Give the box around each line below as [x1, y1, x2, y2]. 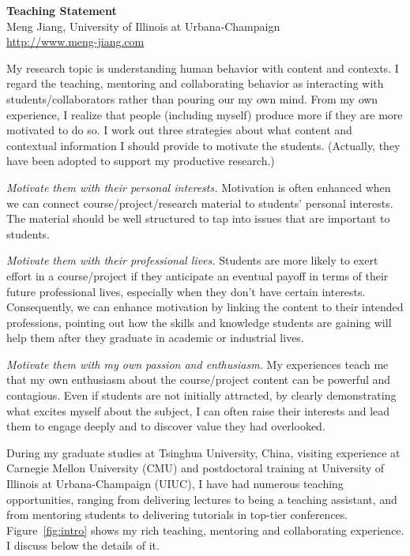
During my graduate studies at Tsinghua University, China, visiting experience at [6, 444, 401, 460]
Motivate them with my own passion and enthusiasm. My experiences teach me [6, 355, 389, 372]
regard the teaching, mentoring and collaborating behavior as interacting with [6, 75, 384, 92]
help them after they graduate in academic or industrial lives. [6, 329, 304, 346]
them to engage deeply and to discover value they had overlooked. [6, 418, 325, 434]
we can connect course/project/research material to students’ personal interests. [6, 194, 393, 211]
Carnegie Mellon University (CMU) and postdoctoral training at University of [6, 460, 385, 476]
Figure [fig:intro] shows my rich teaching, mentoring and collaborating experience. [6, 521, 404, 538]
